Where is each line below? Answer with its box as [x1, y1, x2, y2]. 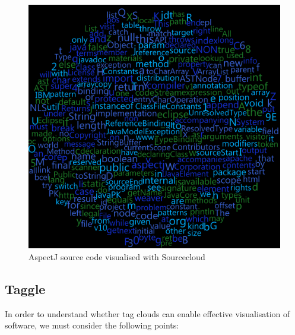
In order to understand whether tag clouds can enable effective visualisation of [5, 307, 290, 320]
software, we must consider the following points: [5, 319, 179, 331]
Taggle [5, 280, 46, 298]
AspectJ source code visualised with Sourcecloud [28, 251, 205, 263]
